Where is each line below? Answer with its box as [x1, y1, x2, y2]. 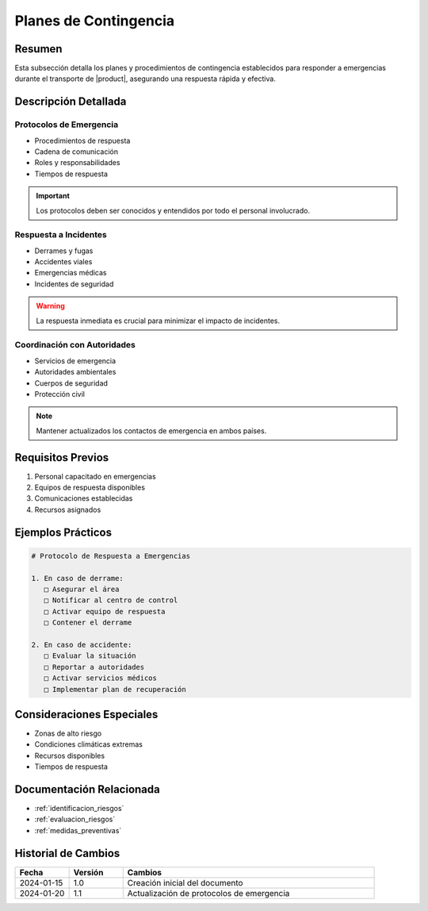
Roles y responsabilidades [34, 158, 120, 167]
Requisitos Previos [14, 451, 109, 464]
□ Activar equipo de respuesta [44, 607, 166, 616]
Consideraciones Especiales [14, 707, 159, 721]
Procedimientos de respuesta [34, 136, 131, 145]
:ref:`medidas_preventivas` [34, 825, 122, 835]
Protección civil [34, 389, 86, 398]
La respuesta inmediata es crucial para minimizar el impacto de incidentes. [36, 316, 281, 325]
